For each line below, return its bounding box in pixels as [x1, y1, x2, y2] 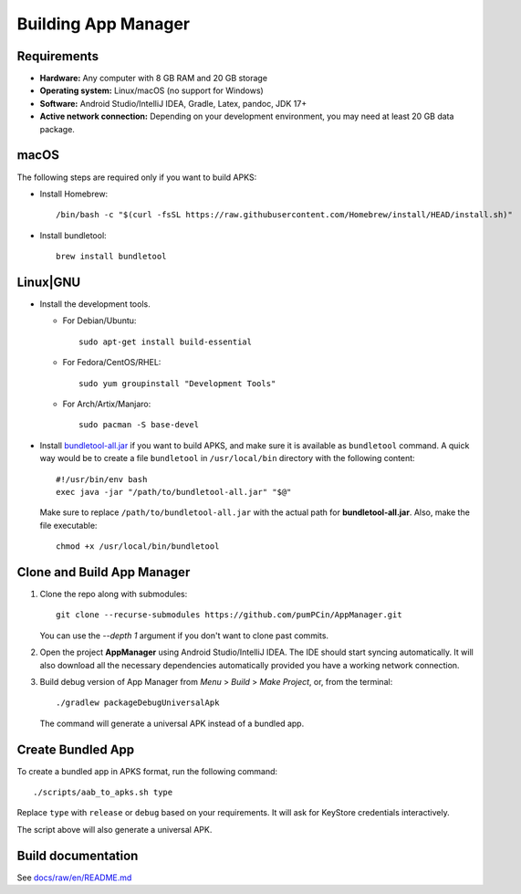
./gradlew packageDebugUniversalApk [56, 698, 220, 708]
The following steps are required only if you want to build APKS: [16, 172, 257, 183]
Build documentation [16, 847, 139, 863]
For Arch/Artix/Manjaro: [62, 398, 151, 409]
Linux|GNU [16, 274, 81, 289]
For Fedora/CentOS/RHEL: [62, 357, 162, 368]
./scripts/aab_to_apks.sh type [33, 787, 173, 798]
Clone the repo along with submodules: [39, 588, 188, 599]
